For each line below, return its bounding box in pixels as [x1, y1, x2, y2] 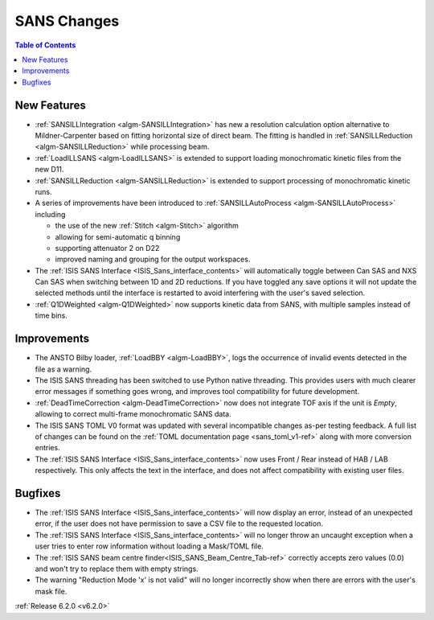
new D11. [35, 165, 64, 175]
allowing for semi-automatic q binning [55, 232, 181, 241]
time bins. [35, 310, 68, 321]
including [35, 209, 66, 219]
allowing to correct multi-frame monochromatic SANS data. [35, 409, 232, 419]
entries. [35, 443, 60, 453]
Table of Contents [14, 40, 76, 50]
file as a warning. [35, 364, 92, 374]
